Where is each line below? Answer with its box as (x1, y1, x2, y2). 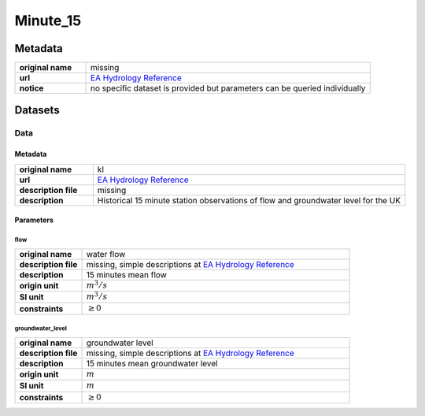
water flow (86, 248, 126, 259)
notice (19, 83, 44, 94)
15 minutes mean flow (86, 269, 167, 280)
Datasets (14, 103, 60, 117)
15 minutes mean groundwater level (86, 358, 218, 369)
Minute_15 (14, 12, 82, 29)
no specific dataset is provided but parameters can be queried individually (91, 83, 366, 94)
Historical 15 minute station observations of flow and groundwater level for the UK (97, 195, 401, 206)
